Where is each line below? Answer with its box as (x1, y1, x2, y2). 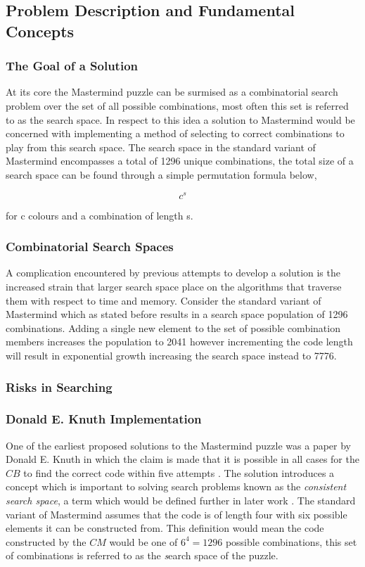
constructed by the (6, 534, 87, 549)
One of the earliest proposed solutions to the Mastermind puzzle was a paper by (6, 438, 351, 452)
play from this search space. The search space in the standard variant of (6, 139, 316, 154)
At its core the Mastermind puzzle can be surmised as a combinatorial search (6, 84, 338, 99)
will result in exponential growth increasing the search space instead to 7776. (6, 348, 337, 362)
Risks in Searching (6, 378, 113, 395)
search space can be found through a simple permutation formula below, (6, 167, 317, 181)
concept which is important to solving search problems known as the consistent (6, 479, 347, 494)
